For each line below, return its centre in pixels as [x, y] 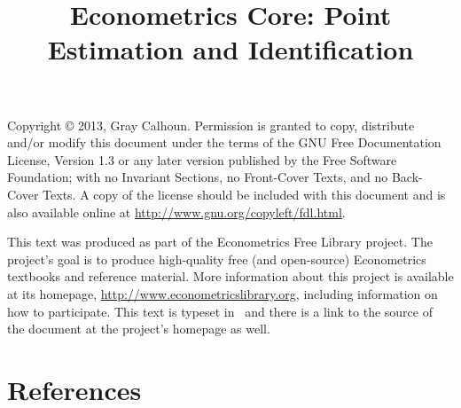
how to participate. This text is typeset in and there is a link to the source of [220, 311]
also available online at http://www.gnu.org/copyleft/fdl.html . [176, 212]
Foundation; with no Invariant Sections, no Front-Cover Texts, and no [198, 177]
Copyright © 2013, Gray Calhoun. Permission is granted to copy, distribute [211, 125]
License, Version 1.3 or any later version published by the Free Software [202, 159]
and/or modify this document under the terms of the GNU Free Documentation [224, 142]
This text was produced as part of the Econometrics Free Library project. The [220, 242]
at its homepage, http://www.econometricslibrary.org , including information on [223, 293]
